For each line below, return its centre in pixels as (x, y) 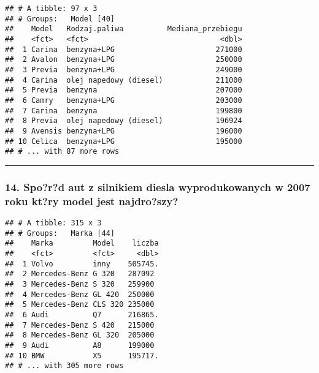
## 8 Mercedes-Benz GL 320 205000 (80, 335)
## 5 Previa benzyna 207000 (124, 90)
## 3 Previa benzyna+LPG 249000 (124, 70)
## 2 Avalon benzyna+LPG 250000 (124, 60)
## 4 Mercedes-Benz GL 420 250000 (80, 294)
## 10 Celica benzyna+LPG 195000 (124, 141)
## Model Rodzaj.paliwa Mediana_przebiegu (124, 29)
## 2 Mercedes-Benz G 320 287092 (80, 274)
